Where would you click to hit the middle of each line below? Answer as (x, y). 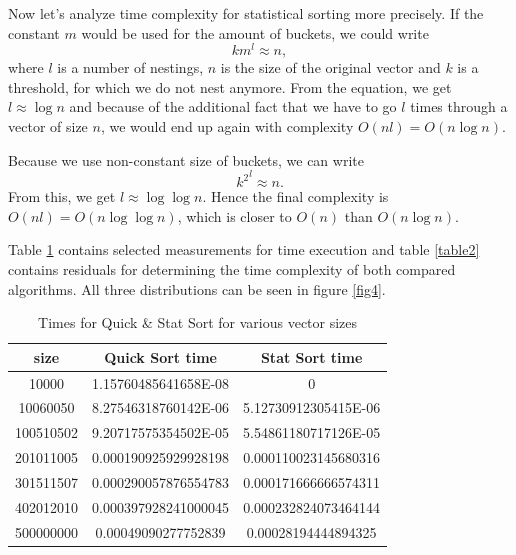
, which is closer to (234, 215)
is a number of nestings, (130, 67)
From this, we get (62, 196)
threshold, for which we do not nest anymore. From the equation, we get (230, 86)
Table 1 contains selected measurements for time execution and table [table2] (244, 249)
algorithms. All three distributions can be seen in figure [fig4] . (197, 288)
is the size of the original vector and (330, 67)
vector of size (48, 126)
